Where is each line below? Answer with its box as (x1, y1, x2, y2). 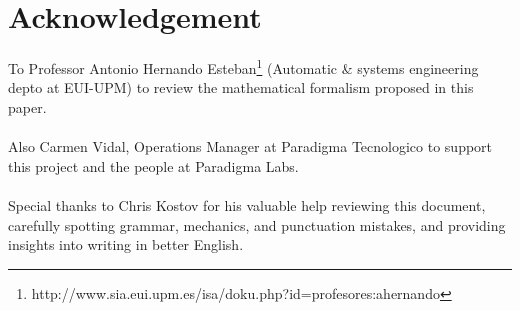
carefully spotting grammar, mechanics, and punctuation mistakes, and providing (8, 214, 506, 235)
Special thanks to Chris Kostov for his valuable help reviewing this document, (8, 194, 486, 215)
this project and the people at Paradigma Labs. (8, 155, 299, 176)
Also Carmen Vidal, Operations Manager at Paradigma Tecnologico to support (8, 136, 493, 157)
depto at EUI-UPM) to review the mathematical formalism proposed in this (8, 77, 474, 98)
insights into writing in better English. (8, 234, 244, 255)
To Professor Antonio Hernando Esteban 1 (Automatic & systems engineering (8, 55, 479, 78)
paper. (8, 96, 47, 117)
